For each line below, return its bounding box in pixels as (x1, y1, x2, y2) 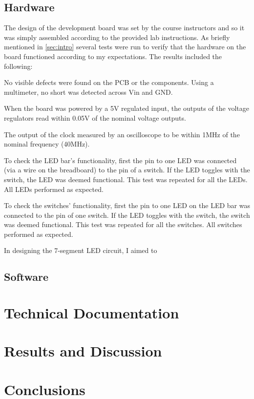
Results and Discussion (4, 341, 162, 361)
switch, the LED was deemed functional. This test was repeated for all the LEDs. (4, 174, 248, 184)
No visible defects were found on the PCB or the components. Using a (4, 77, 214, 87)
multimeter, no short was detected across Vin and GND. (4, 86, 173, 97)
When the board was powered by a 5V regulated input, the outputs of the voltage (4, 103, 249, 113)
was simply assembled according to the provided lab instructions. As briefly (4, 32, 230, 42)
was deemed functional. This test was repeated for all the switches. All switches (4, 219, 242, 230)
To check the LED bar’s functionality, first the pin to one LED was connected (4, 155, 237, 165)
